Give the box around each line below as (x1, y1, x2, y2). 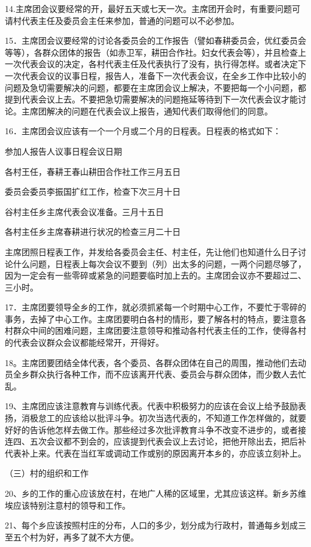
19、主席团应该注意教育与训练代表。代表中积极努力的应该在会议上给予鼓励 (5, 400, 298, 412)
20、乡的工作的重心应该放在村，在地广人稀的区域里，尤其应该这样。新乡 (5, 487, 289, 499)
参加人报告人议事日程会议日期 (5, 144, 122, 157)
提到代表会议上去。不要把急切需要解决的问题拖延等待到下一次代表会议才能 (5, 93, 298, 105)
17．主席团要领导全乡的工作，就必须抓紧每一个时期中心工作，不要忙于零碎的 (5, 301, 306, 313)
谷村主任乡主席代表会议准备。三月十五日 (5, 205, 164, 217)
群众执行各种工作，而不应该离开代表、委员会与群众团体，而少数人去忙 (29, 368, 306, 380)
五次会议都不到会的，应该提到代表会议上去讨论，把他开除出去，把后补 (29, 435, 306, 448)
